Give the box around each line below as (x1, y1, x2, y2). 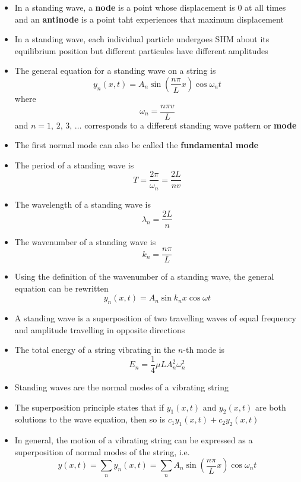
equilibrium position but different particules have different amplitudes (14, 44, 268, 57)
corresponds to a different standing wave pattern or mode (84, 118, 297, 131)
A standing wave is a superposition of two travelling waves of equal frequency (14, 312, 296, 324)
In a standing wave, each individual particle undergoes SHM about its (14, 33, 270, 45)
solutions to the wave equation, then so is (14, 413, 166, 425)
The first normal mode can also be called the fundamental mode (14, 139, 259, 151)
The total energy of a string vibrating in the (14, 343, 176, 356)
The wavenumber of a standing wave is (14, 235, 156, 248)
